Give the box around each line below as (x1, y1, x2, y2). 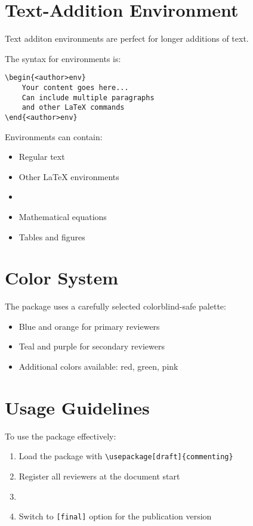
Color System (5, 265, 119, 290)
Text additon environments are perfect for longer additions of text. (5, 32, 249, 45)
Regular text (18, 150, 65, 163)
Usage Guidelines (5, 395, 150, 419)
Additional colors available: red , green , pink (18, 360, 178, 373)
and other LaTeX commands (21, 103, 125, 112)
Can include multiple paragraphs (21, 93, 155, 102)
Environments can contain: (5, 130, 103, 143)
